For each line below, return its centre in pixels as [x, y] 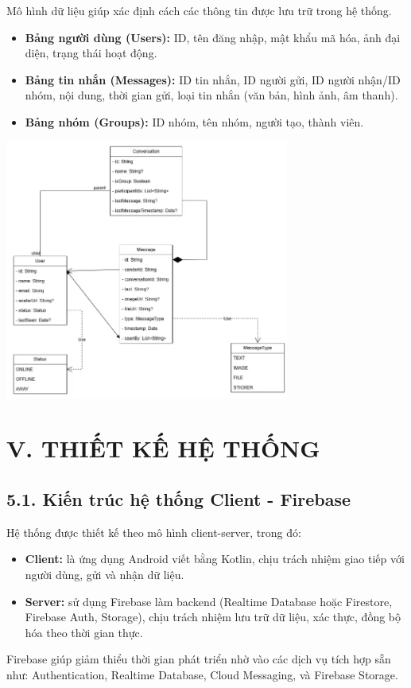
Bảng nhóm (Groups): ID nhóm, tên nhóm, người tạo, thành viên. [194, 121]
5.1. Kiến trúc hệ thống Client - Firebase [179, 499]
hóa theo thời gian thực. [84, 632]
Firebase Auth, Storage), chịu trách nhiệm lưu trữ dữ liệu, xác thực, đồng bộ [213, 617]
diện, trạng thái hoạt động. [91, 53]
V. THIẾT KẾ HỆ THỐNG [163, 448]
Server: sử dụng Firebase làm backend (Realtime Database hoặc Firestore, [209, 601]
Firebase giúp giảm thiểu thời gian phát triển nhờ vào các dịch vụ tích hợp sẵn [199, 659]
